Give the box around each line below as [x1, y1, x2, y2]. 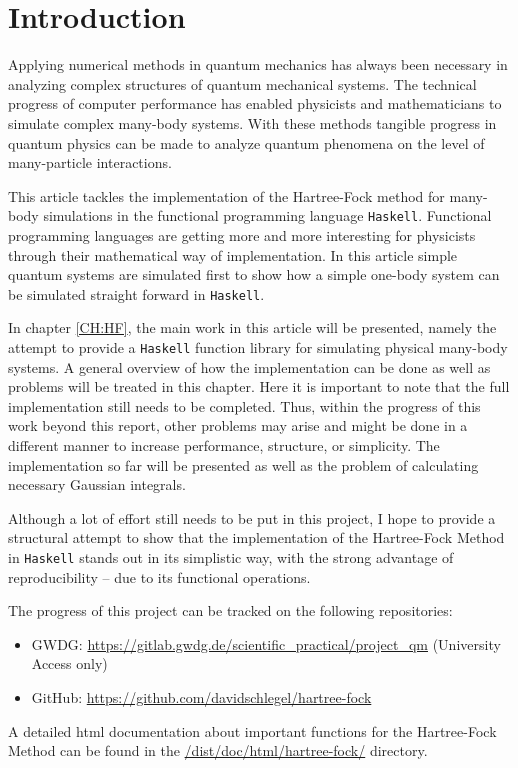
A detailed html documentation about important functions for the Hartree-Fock [8, 720, 497, 741]
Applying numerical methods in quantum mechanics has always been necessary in [8, 54, 508, 75]
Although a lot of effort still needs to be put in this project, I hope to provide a [8, 507, 496, 528]
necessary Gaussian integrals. [8, 474, 186, 495]
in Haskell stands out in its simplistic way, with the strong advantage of [8, 546, 454, 567]
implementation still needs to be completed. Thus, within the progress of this [8, 395, 481, 416]
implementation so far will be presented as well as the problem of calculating [8, 454, 479, 475]
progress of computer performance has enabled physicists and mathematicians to [8, 93, 502, 114]
